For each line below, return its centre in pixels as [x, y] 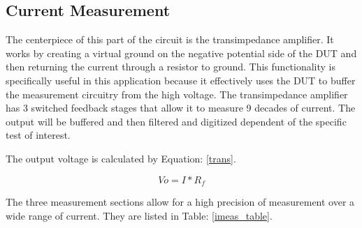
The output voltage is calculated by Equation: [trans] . [121, 158]
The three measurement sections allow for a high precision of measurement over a [180, 202]
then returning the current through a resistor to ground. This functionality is [171, 67]
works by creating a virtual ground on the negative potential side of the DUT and [181, 53]
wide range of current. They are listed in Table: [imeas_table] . [139, 215]
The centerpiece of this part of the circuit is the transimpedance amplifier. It [170, 39]
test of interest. [38, 135]
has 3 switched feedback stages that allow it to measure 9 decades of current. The [181, 108]
